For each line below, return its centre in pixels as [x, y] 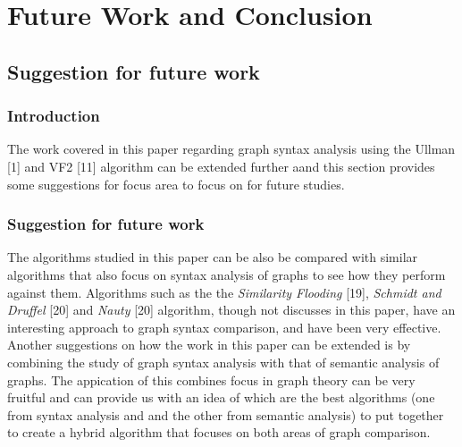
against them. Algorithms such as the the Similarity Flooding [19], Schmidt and [224, 292]
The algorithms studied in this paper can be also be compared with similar [213, 257]
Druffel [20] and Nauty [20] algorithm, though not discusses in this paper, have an [231, 310]
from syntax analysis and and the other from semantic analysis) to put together [226, 414]
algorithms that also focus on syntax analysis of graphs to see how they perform [227, 274]
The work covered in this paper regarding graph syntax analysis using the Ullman [231, 149]
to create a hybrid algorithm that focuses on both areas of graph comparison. [219, 432]
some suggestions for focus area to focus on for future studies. [176, 184]
